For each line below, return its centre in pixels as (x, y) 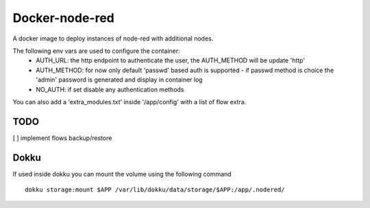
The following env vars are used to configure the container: (97, 51)
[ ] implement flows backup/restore (62, 138)
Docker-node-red (63, 18)
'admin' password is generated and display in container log (119, 80)
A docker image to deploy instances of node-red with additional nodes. (113, 38)
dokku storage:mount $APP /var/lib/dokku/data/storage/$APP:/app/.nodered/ (155, 190)
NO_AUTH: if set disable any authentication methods (110, 89)
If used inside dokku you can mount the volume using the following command (122, 174)
